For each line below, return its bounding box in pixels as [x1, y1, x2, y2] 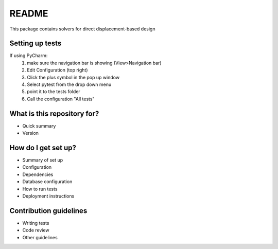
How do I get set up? [9, 143, 77, 152]
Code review [22, 227, 49, 234]
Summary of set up [22, 157, 63, 163]
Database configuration [22, 179, 73, 185]
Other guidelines [22, 234, 58, 240]
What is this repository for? [9, 109, 99, 118]
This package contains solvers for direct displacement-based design [9, 26, 155, 32]
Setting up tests [9, 39, 62, 48]
